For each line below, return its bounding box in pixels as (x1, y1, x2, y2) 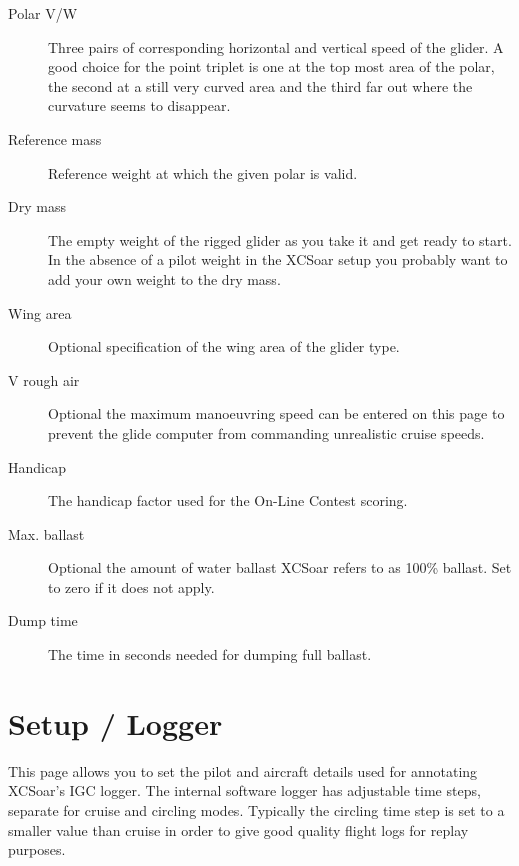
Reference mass (8, 128, 102, 149)
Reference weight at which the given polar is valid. (48, 162, 358, 183)
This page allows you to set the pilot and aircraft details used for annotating (8, 760, 478, 781)
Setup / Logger (8, 702, 223, 743)
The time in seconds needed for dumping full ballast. (48, 644, 372, 665)
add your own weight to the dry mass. (48, 268, 281, 289)
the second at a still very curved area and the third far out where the (48, 75, 473, 96)
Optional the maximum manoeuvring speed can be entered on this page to (48, 403, 505, 424)
